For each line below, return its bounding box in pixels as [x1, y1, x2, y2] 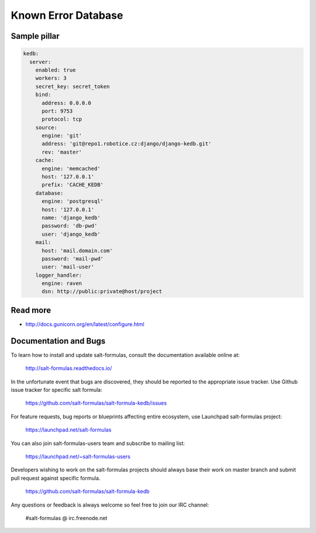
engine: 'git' [42, 133, 82, 139]
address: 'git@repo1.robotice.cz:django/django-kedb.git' [42, 141, 212, 147]
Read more [11, 305, 51, 315]
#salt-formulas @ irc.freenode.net [25, 514, 108, 521]
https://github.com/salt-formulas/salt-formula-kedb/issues [25, 399, 167, 407]
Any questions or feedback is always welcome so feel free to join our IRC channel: [11, 501, 209, 508]
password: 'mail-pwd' [42, 255, 104, 262]
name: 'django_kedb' [42, 214, 101, 221]
